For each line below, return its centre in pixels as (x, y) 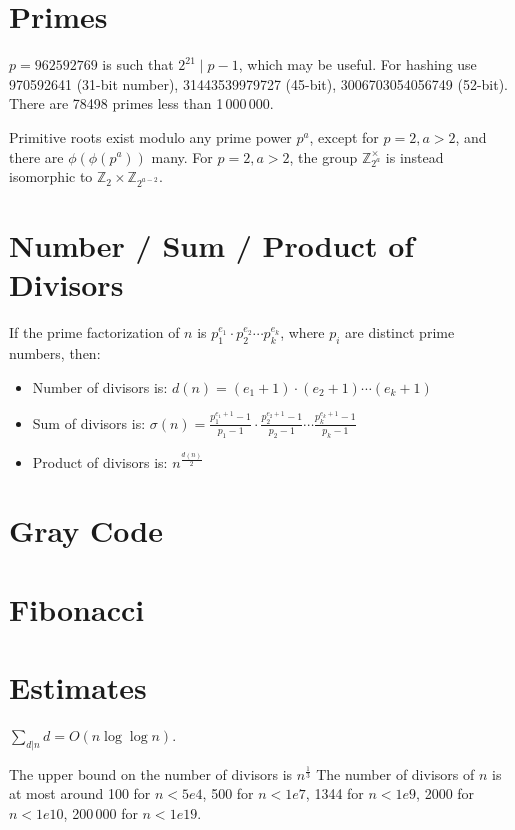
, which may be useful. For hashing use (357, 64)
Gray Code (86, 530)
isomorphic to (51, 176)
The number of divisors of (395, 773)
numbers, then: (55, 352)
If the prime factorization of (94, 332)
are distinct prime (400, 332)
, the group (323, 156)
